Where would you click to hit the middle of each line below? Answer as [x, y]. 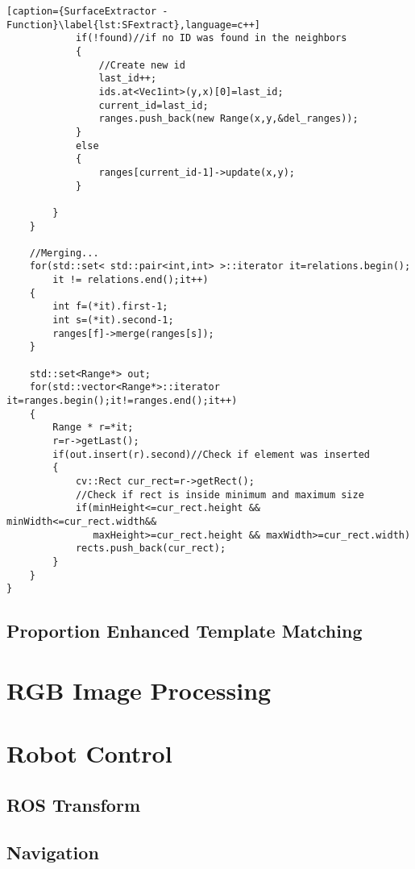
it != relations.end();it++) [131, 280]
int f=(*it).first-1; [110, 307]
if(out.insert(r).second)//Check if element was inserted [212, 454]
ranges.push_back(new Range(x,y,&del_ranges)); [228, 119]
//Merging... [64, 253]
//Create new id [142, 65]
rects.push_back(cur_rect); [151, 549]
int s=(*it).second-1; [113, 320]
